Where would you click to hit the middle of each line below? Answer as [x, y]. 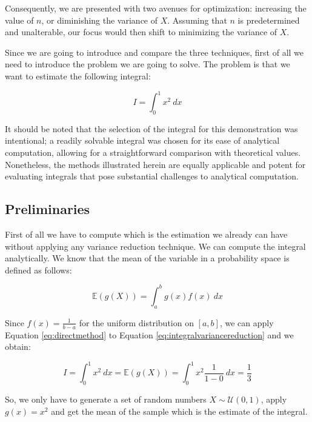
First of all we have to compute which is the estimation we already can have [146, 234]
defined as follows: [38, 270]
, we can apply [247, 322]
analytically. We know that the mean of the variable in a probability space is [147, 258]
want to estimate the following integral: [78, 75]
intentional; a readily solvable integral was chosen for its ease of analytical [142, 140]
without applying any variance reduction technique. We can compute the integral [155, 246]
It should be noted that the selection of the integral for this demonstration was [151, 128]
